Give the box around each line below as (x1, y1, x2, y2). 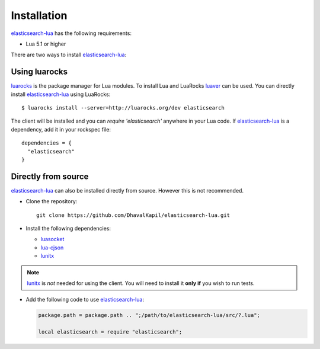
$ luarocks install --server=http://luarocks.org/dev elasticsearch (21, 104, 225, 111)
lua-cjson (40, 244, 64, 251)
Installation (11, 9, 68, 22)
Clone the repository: (25, 198, 78, 205)
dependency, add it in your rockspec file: (11, 126, 111, 133)
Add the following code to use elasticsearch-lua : (25, 296, 145, 303)
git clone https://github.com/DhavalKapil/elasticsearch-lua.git (36, 212, 231, 219)
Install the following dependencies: (25, 225, 111, 232)
